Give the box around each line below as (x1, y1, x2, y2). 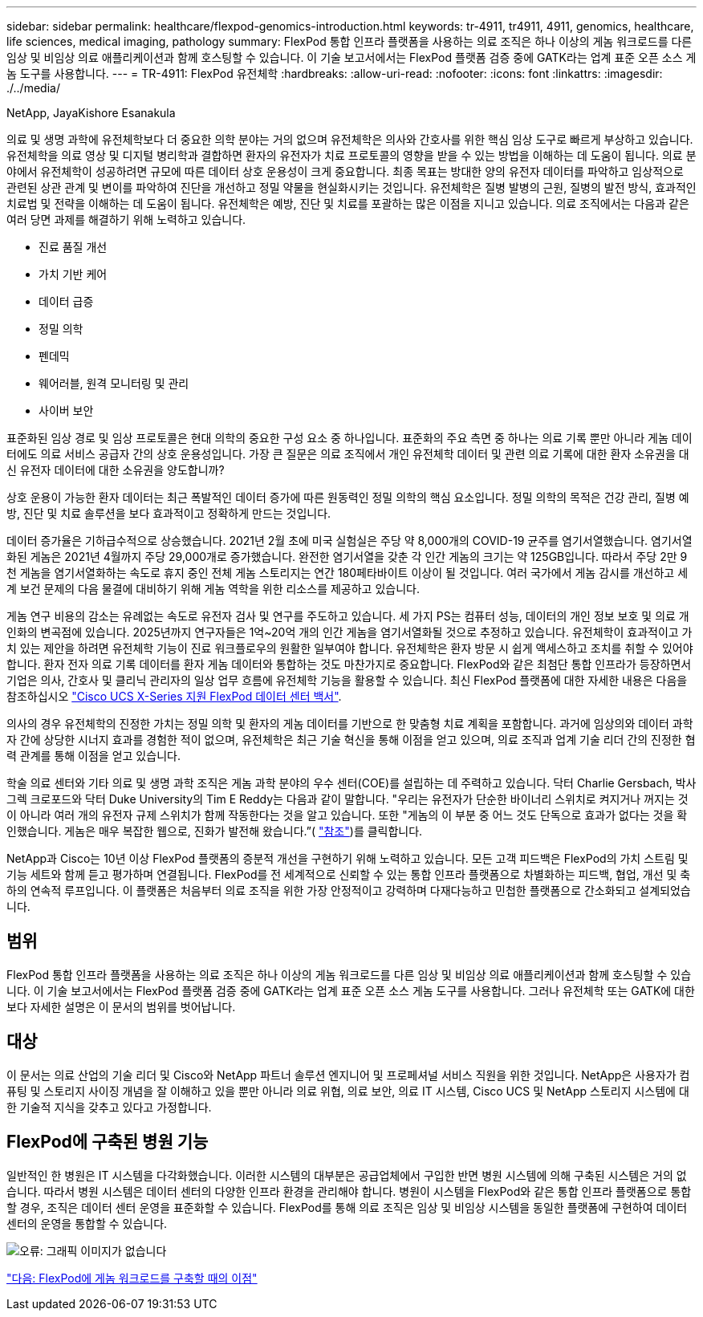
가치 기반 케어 (39, 267, 108, 281)
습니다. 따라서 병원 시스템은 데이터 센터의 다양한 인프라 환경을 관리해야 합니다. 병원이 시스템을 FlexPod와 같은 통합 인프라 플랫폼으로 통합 (6, 1184, 692, 1198)
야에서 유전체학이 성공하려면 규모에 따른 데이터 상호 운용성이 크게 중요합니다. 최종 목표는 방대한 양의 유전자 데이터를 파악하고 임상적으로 (6, 165, 684, 178)
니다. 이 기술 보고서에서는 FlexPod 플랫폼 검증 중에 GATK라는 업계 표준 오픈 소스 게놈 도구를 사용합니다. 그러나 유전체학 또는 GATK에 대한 (6, 983, 695, 998)
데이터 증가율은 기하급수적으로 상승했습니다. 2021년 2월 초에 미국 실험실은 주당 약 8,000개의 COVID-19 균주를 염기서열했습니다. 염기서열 (6, 534, 693, 547)
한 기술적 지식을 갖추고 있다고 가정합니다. (6, 1100, 212, 1114)
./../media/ (6, 81, 60, 95)
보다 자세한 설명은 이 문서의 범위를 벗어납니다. (6, 999, 236, 1014)
